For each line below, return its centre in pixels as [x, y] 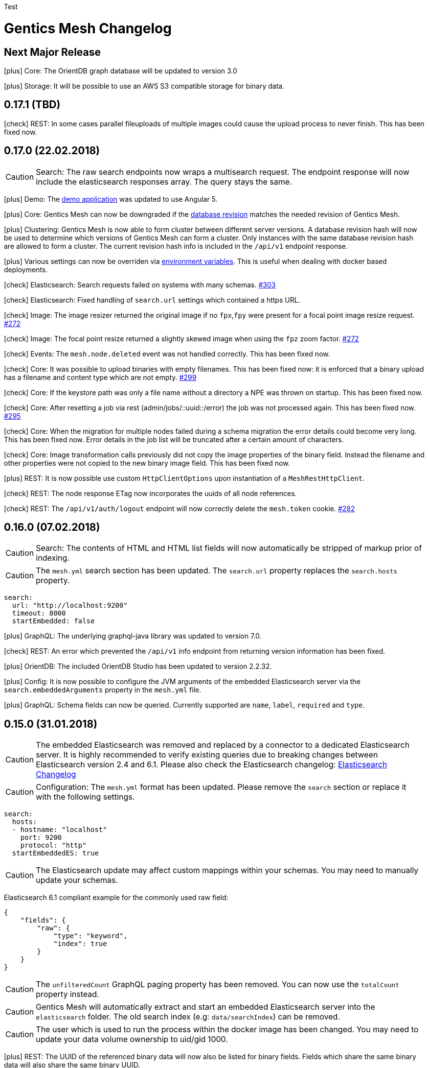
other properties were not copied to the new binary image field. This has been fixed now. [147, 463]
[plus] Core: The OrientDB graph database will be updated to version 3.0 [121, 71]
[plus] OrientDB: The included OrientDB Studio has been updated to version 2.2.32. [138, 666]
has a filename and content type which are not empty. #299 [100, 377]
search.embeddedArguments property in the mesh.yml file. [103, 690]
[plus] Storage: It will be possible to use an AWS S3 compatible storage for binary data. [144, 86]
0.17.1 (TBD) [32, 105]
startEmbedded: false [53, 621]
